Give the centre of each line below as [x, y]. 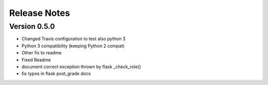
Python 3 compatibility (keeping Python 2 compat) [73, 46]
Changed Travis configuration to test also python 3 [74, 39]
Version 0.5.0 [32, 26]
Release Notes [40, 13]
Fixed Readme [36, 60]
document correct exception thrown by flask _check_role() [81, 67]
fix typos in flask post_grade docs [56, 74]
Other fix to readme [42, 53]
